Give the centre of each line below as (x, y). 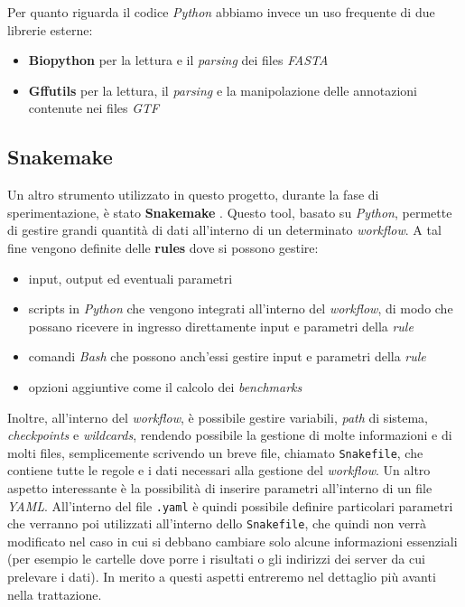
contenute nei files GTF (94, 108)
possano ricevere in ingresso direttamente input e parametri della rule (221, 326)
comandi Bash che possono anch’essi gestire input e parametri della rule (227, 356)
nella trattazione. (55, 594)
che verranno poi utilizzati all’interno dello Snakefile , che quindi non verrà (217, 523)
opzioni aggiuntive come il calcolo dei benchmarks (165, 386)
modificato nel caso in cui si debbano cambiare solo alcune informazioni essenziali (232, 541)
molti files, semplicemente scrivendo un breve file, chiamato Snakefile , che (215, 452)
